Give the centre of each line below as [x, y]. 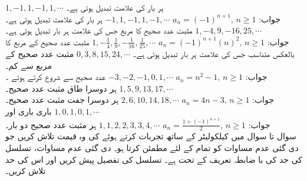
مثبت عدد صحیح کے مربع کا [47, 41]
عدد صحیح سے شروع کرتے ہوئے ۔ [56, 77]
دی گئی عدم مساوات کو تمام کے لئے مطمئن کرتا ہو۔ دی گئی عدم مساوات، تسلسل [152, 147]
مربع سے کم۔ [29, 65]
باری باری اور [29, 111]
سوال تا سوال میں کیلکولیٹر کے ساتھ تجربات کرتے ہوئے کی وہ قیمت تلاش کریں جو [151, 136]
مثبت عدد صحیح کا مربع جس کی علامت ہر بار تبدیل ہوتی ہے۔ [99, 30]
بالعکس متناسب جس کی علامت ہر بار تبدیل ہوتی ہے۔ [214, 54]
